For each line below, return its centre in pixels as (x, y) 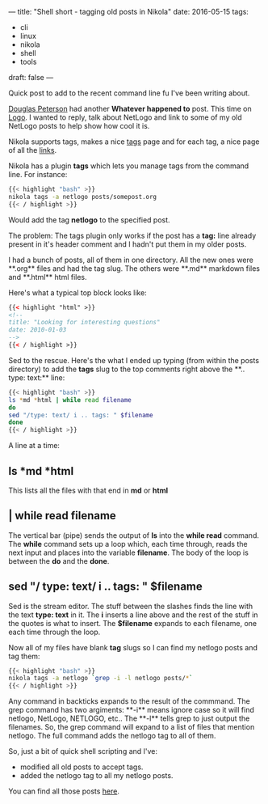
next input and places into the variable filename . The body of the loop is (128, 552)
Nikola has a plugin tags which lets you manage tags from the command (129, 166)
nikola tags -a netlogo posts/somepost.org (83, 197)
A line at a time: (34, 446)
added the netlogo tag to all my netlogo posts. (96, 776)
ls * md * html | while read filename (70, 400)
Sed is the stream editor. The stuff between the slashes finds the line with (131, 606)
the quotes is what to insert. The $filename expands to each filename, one (132, 623)
